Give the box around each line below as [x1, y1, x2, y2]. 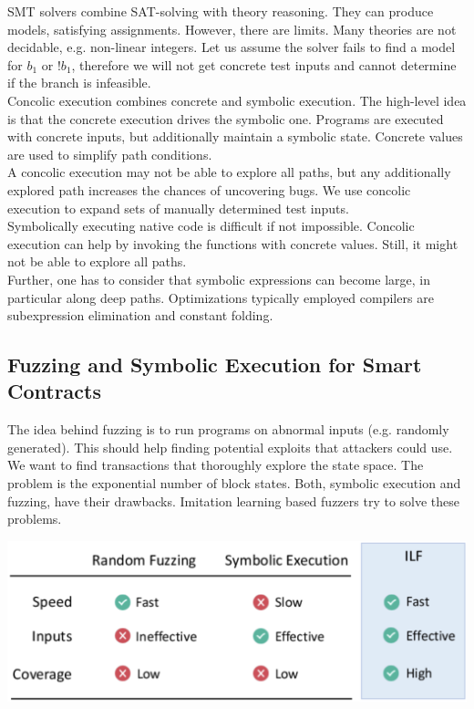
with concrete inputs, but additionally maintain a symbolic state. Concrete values [7, 127, 463, 146]
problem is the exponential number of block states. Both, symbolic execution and [7, 474, 461, 493]
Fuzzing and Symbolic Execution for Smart [7, 350, 422, 379]
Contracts [7, 377, 102, 405]
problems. [7, 509, 62, 528]
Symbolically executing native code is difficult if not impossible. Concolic [7, 216, 415, 235]
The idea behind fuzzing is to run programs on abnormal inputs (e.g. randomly [7, 420, 449, 439]
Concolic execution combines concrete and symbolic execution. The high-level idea [7, 90, 467, 109]
